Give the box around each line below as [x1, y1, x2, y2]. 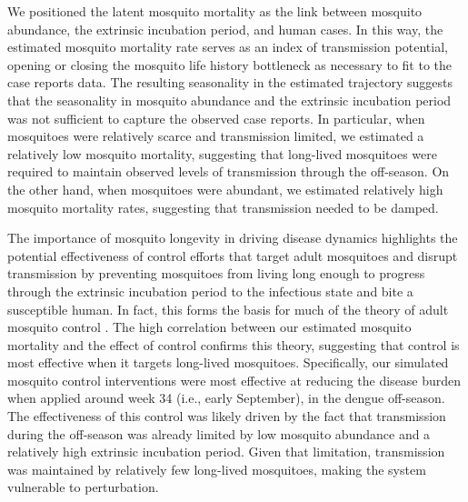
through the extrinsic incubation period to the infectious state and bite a [7, 281, 413, 300]
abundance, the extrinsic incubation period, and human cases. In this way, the [7, 19, 443, 38]
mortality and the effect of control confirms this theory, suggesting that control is [7, 335, 460, 354]
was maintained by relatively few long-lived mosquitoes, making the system [7, 459, 426, 478]
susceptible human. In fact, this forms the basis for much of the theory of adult [7, 299, 449, 318]
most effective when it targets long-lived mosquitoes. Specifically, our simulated [7, 353, 449, 372]
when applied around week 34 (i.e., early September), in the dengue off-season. [7, 388, 445, 407]
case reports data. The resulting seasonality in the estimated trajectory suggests [7, 73, 453, 92]
